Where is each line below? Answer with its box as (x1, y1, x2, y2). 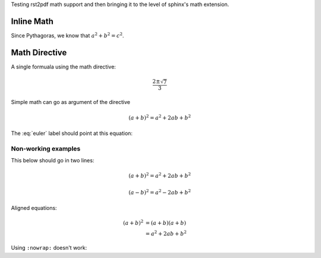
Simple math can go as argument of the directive (11, 99, 131, 106)
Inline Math (11, 16, 53, 26)
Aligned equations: (11, 204, 57, 212)
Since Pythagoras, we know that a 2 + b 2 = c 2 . (11, 32, 124, 39)
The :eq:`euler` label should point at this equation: (11, 130, 133, 137)
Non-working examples (11, 144, 81, 153)
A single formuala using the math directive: (11, 63, 116, 70)
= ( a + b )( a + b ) (145, 219, 187, 226)
